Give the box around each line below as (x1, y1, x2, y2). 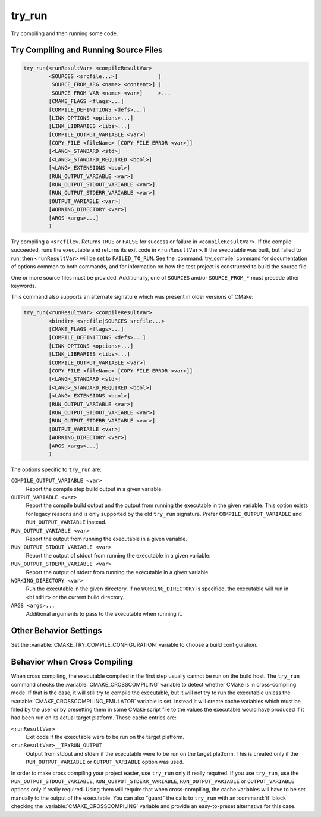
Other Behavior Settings (11, 625, 102, 636)
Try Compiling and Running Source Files (11, 45, 163, 55)
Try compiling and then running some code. (11, 30, 118, 37)
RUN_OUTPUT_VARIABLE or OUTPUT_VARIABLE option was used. (26, 759, 184, 766)
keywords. (11, 282, 37, 289)
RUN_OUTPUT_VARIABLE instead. (26, 518, 107, 526)
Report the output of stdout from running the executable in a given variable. (26, 552, 211, 559)
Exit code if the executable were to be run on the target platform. (26, 734, 184, 741)
